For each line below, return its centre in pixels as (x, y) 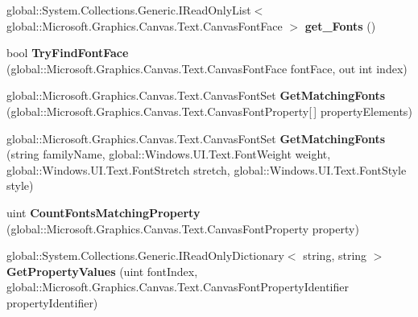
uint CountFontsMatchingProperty (103, 212)
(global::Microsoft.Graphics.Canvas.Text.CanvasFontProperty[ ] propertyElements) (209, 111)
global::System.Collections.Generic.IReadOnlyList (129, 10)
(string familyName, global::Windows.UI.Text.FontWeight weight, (169, 154)
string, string (335, 255)
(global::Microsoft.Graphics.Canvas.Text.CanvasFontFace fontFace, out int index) (207, 68)
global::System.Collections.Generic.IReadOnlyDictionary (145, 255)
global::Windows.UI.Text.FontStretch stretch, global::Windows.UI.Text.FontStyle (207, 169)
